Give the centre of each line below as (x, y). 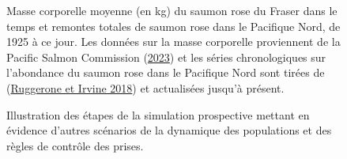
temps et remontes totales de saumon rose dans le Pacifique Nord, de (173, 26)
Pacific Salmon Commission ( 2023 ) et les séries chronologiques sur (166, 57)
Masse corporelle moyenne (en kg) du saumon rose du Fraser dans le (172, 10)
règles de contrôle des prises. (75, 145)
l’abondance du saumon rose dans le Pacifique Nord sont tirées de (166, 72)
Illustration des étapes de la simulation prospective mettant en (158, 114)
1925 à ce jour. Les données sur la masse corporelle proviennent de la (173, 42)
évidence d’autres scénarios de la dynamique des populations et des (169, 130)
